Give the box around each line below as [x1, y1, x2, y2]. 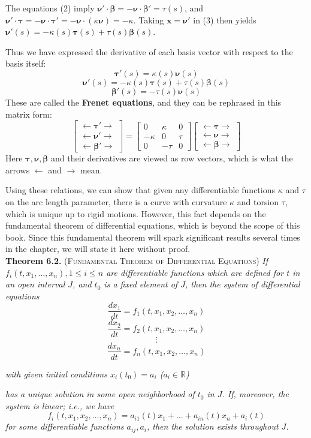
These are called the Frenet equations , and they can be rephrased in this [5, 95, 282, 108]
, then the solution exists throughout [146, 420, 279, 433]
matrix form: [5, 107, 52, 120]
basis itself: [5, 57, 46, 70]
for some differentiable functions [5, 420, 124, 433]
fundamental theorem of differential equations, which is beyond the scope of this [5, 219, 300, 232]
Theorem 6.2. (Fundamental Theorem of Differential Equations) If [5, 254, 268, 266]
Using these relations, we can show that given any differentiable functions [5, 184, 276, 196]
